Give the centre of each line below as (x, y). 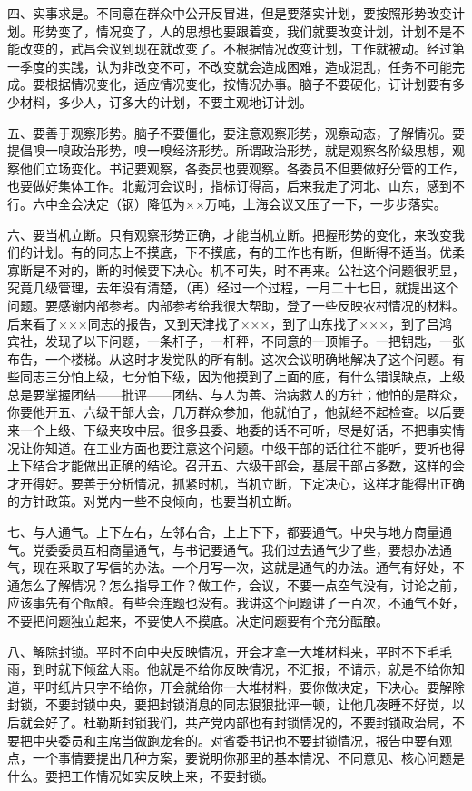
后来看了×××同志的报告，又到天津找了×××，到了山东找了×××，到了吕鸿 (230, 323)
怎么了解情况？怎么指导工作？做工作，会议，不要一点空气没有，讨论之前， (242, 584)
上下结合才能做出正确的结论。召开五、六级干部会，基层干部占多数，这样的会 (236, 465)
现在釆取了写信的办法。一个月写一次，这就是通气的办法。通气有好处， (242, 567)
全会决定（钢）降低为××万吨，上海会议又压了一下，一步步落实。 (252, 203)
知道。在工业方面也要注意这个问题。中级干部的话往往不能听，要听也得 (255, 447)
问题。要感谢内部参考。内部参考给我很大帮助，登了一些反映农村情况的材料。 (236, 305)
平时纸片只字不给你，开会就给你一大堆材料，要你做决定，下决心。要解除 (248, 686)
